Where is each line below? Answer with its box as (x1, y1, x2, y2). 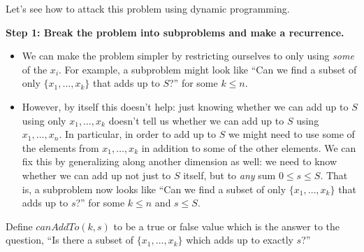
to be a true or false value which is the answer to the (113, 218, 340, 233)
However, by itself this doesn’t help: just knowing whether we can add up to (22, 99, 349, 113)
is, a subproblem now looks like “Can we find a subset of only (22, 181, 286, 196)
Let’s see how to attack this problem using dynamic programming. (6, 1, 290, 15)
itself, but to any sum (183, 167, 276, 182)
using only (22, 113, 66, 127)
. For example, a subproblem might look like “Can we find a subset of (59, 62, 357, 76)
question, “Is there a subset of (6, 232, 134, 247)
